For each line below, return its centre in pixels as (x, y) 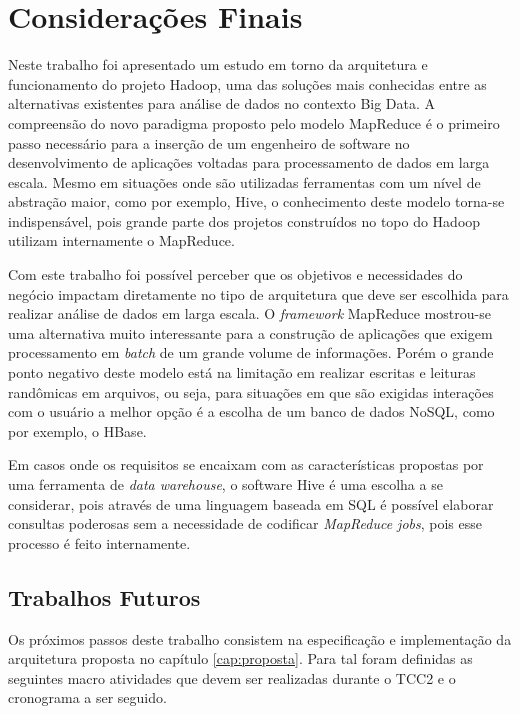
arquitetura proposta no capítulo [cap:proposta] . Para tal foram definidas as (240, 658)
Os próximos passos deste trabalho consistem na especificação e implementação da (260, 638)
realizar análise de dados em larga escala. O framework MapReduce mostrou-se (249, 313)
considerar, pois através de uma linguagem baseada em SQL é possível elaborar (251, 503)
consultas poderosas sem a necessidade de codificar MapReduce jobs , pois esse (245, 523)
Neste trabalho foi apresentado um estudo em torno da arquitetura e (218, 64)
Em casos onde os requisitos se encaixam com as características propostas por (246, 464)
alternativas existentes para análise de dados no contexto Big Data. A (222, 103)
